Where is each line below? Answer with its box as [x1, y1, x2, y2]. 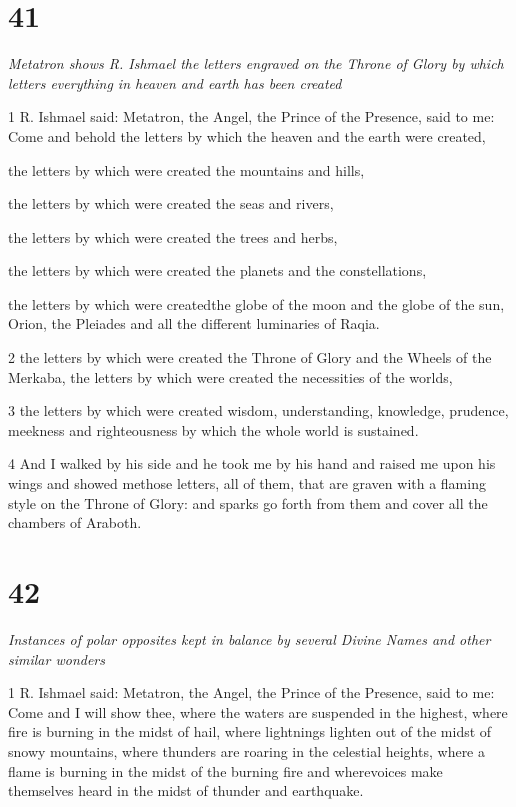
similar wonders [8, 648, 105, 669]
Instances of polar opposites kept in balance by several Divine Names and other [8, 628, 491, 649]
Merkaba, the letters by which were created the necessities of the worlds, [8, 366, 453, 387]
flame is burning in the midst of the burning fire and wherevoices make [8, 760, 443, 781]
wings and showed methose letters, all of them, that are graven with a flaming [8, 473, 486, 494]
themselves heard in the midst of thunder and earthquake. [8, 780, 364, 801]
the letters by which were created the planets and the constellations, [8, 260, 427, 281]
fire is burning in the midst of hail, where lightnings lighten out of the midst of [8, 721, 492, 742]
